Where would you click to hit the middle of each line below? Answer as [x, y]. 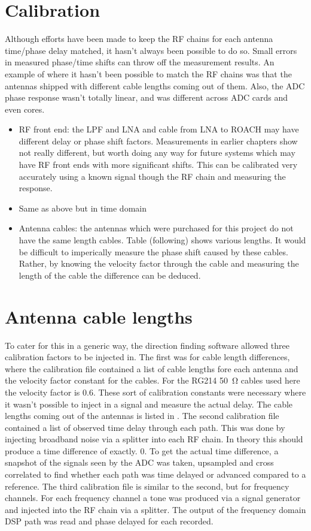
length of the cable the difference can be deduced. [110, 275]
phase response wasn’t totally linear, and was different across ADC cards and [147, 97]
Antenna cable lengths [99, 316]
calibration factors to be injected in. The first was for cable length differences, [147, 357]
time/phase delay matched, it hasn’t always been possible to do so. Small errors [151, 50]
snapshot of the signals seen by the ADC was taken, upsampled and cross [139, 462]
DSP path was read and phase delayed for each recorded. [109, 521]
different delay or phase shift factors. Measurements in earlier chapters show [158, 141]
